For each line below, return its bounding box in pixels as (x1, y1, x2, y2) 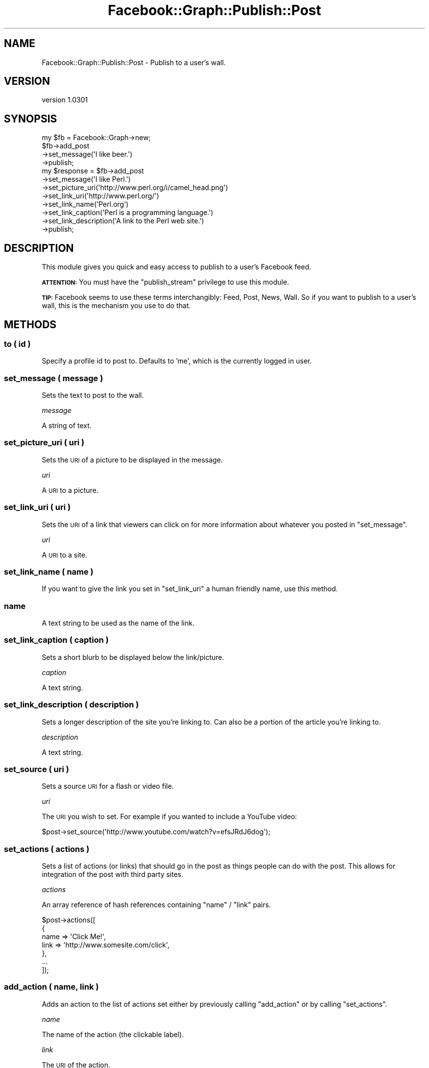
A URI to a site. (42, 550, 88, 559)
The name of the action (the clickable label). (42, 1030, 184, 1039)
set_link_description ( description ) (4, 700, 139, 710)
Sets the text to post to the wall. (42, 391, 144, 400)
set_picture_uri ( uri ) (4, 437, 85, 448)
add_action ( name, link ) (4, 982, 99, 992)
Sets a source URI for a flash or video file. (42, 782, 174, 791)
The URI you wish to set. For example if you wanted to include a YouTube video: (42, 812, 297, 821)
